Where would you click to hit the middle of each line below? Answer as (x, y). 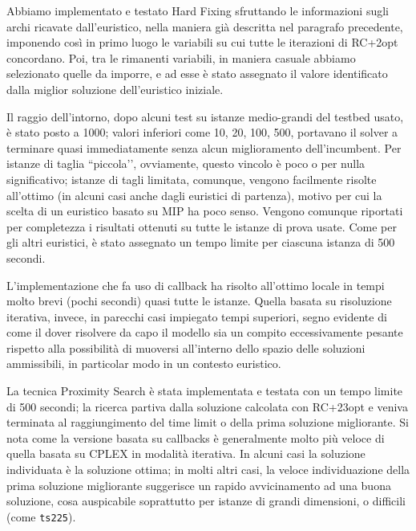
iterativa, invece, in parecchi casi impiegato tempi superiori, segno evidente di (197, 316)
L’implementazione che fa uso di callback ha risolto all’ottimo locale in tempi (196, 285)
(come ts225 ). (41, 516)
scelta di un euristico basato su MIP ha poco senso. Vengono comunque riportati (205, 211)
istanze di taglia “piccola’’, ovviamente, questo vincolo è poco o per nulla (186, 163)
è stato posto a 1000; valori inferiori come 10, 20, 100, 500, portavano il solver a (202, 132)
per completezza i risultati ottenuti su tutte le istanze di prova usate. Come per (202, 226)
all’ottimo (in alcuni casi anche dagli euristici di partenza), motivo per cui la (194, 195)
